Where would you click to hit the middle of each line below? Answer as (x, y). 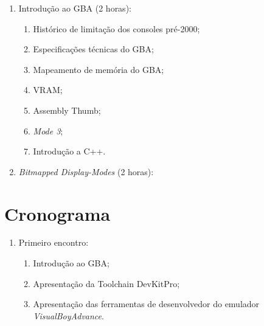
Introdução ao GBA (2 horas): (75, 8)
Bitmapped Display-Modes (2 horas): (86, 171)
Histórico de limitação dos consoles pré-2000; (116, 28)
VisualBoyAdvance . (68, 315)
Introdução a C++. (69, 151)
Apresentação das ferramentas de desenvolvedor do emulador (146, 304)
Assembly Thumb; (67, 110)
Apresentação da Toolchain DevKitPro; (106, 283)
